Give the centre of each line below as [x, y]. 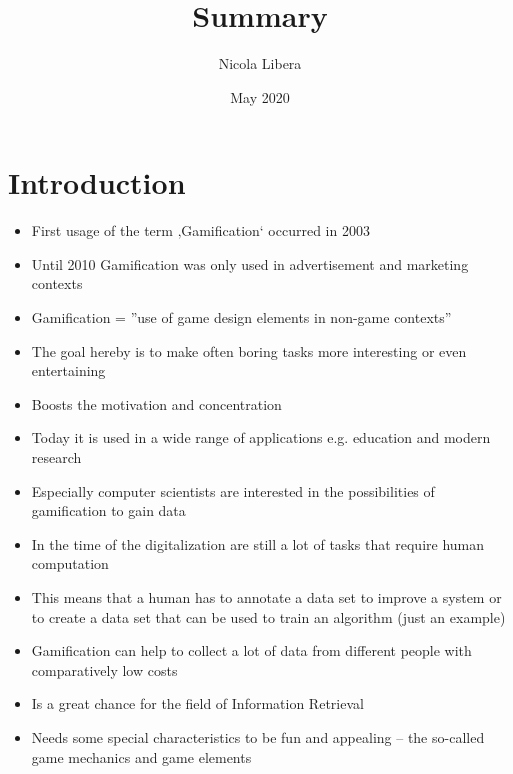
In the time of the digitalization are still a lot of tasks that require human [258, 543]
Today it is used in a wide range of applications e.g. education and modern [261, 437]
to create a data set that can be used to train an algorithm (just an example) [268, 616]
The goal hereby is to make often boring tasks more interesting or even [249, 350]
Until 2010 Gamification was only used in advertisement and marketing [250, 263]
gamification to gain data [108, 510]
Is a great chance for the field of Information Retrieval [197, 703]
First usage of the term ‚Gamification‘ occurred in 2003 [200, 230]
